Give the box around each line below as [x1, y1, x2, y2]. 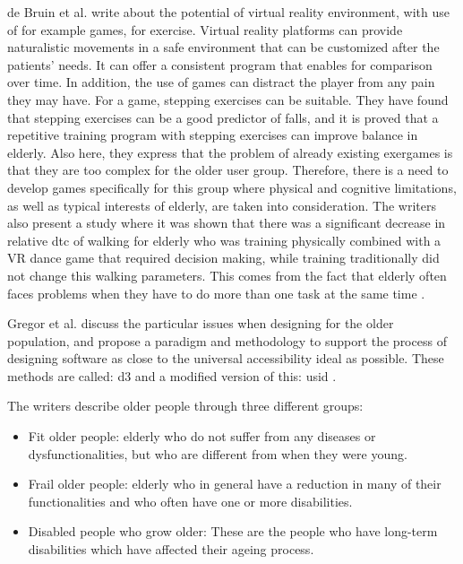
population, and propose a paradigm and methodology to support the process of [7, 331, 447, 350]
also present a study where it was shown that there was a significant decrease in [7, 213, 446, 232]
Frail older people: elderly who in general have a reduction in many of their [28, 474, 442, 493]
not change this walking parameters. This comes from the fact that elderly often [7, 265, 447, 284]
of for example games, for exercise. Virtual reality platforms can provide [7, 20, 403, 39]
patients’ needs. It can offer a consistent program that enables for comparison [7, 55, 433, 74]
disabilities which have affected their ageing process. [28, 540, 314, 559]
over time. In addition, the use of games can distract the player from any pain [7, 73, 435, 91]
